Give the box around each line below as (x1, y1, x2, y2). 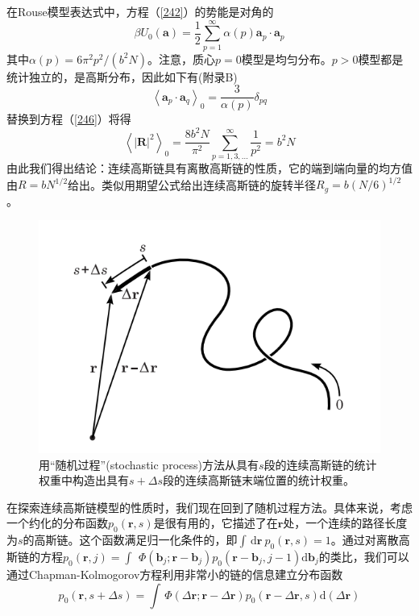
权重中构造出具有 (39, 472, 129, 489)
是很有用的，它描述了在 (153, 514, 278, 531)
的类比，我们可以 (318, 547, 409, 564)
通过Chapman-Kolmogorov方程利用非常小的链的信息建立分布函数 (6, 565, 343, 582)
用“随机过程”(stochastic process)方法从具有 (39, 456, 259, 472)
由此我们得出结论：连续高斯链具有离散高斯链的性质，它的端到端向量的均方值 (6, 160, 413, 177)
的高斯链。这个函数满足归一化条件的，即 (23, 531, 238, 548)
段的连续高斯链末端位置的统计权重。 (162, 472, 355, 489)
